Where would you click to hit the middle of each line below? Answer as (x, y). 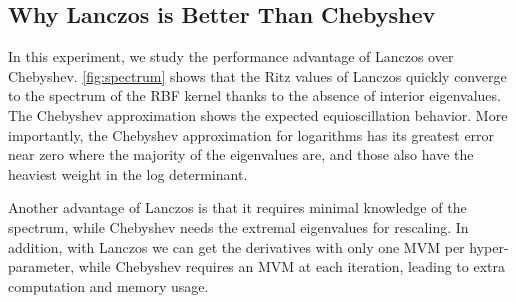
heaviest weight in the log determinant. (128, 173)
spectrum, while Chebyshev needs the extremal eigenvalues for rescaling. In (238, 226)
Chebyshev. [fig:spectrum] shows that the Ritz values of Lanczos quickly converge (257, 75)
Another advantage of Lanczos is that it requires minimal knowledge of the (237, 207)
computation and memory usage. (108, 285)
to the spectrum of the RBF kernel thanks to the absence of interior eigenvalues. (254, 95)
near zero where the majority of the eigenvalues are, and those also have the (241, 154)
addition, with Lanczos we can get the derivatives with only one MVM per (236, 246)
